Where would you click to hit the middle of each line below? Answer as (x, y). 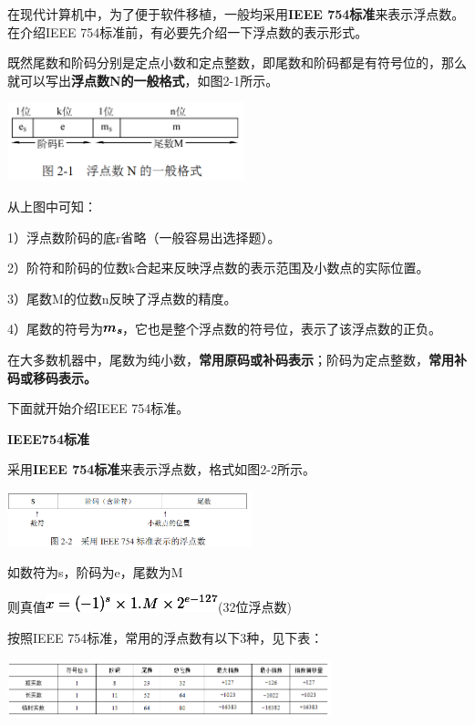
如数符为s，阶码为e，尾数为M (95, 572)
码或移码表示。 (52, 377)
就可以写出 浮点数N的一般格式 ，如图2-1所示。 (143, 80)
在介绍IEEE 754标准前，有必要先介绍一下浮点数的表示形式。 (188, 31)
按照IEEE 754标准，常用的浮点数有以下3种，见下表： (165, 637)
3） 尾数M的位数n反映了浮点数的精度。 (122, 298)
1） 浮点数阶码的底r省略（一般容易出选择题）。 (144, 237)
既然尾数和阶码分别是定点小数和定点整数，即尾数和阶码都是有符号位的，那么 (237, 62)
